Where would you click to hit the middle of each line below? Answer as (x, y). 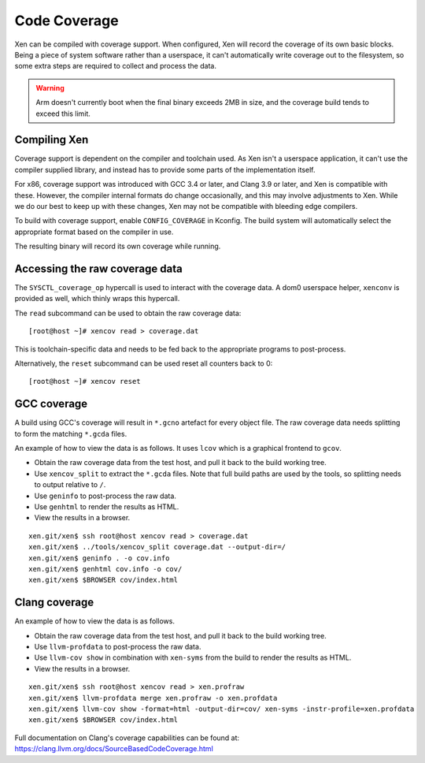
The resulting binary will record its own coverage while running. (118, 246)
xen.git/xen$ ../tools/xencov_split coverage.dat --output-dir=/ (157, 547)
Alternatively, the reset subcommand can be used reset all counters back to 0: (144, 363)
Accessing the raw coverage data (98, 268)
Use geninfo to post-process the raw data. (105, 496)
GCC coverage (51, 404)
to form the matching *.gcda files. (71, 434)
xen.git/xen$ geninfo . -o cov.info (99, 558)
